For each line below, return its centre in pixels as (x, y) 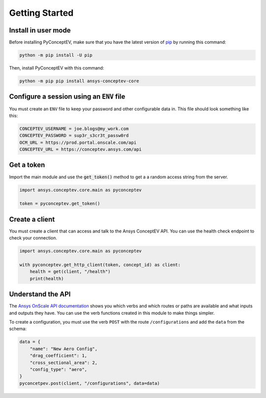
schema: (18, 329)
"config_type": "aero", (58, 369)
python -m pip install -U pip (56, 55)
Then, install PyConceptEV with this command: (57, 68)
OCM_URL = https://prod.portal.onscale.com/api (78, 142)
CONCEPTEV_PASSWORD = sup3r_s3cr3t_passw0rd (74, 136)
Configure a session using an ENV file (67, 97)
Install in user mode (40, 30)
